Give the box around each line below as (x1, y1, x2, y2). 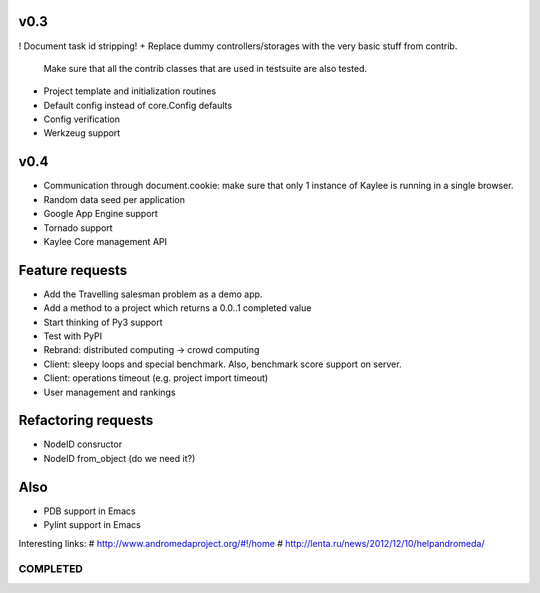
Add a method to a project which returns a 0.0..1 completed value (43, 302, 312, 314)
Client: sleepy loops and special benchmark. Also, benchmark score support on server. (43, 358, 402, 370)
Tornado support (43, 221, 114, 234)
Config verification (43, 113, 120, 125)
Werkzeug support (43, 127, 121, 139)
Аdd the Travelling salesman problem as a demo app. (43, 288, 263, 300)
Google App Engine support (43, 208, 159, 220)
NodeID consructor (43, 438, 123, 450)
